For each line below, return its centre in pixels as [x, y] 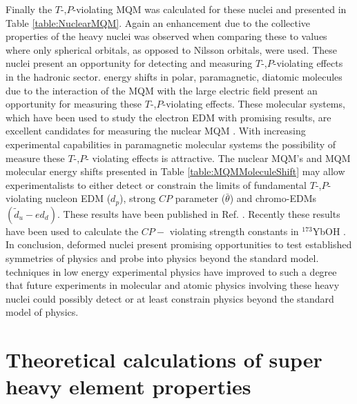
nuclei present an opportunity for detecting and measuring [129, 63]
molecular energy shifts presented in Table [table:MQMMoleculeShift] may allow [175, 171]
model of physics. [42, 312]
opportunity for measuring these [74, 104]
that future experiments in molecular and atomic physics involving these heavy [173, 285]
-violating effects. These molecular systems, [254, 104]
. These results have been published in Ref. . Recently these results [199, 213]
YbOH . [329, 231]
